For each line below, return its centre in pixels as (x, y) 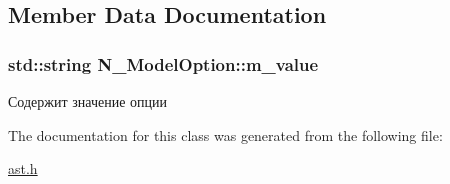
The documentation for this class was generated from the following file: (225, 134)
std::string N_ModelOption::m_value (163, 63)
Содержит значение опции (87, 101)
